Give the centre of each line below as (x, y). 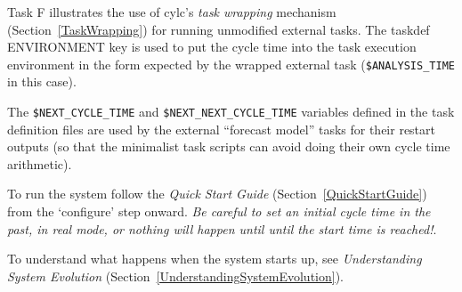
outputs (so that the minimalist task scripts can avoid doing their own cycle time (229, 146)
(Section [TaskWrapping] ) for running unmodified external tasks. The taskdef (219, 29)
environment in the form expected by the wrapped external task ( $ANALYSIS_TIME (231, 64)
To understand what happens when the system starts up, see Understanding (215, 259)
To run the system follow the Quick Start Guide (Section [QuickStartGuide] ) (217, 194)
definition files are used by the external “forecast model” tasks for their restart (221, 129)
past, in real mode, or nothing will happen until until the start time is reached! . (222, 228)
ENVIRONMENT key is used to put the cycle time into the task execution (212, 47)
